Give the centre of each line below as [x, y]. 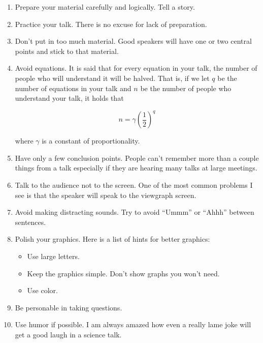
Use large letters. [53, 256]
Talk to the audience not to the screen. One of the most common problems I [134, 185]
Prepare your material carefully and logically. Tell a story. [105, 7]
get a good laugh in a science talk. [68, 334]
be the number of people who [186, 88]
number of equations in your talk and [73, 88]
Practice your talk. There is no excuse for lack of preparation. [111, 24]
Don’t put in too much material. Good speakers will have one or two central [133, 41]
